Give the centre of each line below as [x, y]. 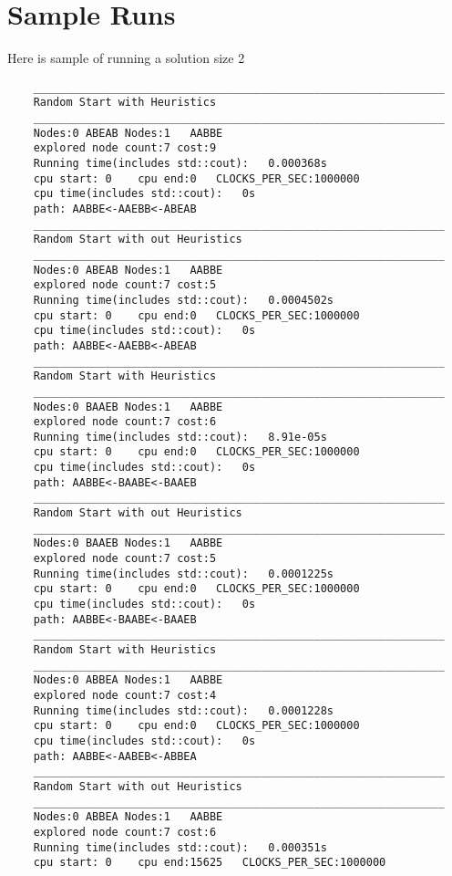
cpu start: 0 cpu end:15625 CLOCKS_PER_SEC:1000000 [210, 863]
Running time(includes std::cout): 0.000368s [180, 163]
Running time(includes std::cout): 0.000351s [180, 847]
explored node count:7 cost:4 [125, 695]
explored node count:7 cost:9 [125, 148]
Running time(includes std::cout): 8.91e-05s [180, 437]
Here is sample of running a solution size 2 [126, 58]
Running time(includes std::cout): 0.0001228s [183, 710]
